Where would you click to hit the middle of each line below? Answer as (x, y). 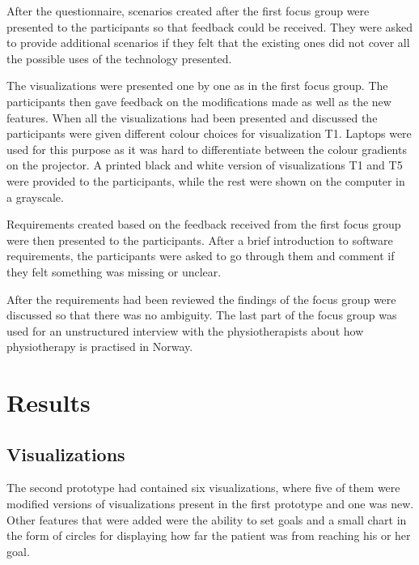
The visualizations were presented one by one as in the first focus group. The (197, 86)
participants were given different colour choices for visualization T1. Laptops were (209, 133)
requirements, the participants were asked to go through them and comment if (201, 256)
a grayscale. (35, 197)
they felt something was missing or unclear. (114, 271)
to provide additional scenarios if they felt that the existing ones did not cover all (208, 43)
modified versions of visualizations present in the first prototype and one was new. (210, 504)
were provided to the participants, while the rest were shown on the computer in (206, 180)
